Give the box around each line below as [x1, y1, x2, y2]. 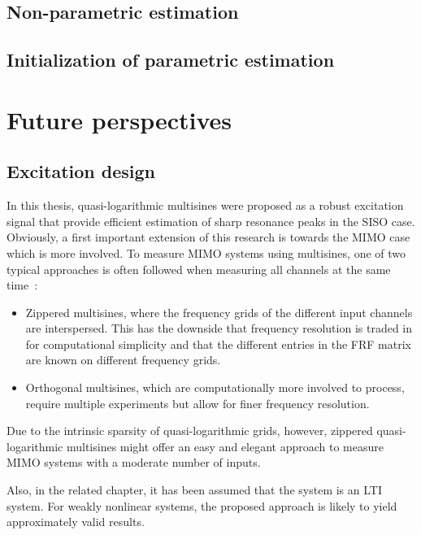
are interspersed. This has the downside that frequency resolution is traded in [25, 320, 413, 337]
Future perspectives [7, 102, 232, 136]
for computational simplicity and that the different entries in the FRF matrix [25, 335, 411, 352]
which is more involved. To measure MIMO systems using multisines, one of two [7, 244, 406, 261]
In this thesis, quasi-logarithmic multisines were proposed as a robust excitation [7, 197, 404, 214]
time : [7, 276, 38, 294]
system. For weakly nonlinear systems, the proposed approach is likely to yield [7, 497, 397, 514]
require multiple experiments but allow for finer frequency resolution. [25, 394, 370, 411]
